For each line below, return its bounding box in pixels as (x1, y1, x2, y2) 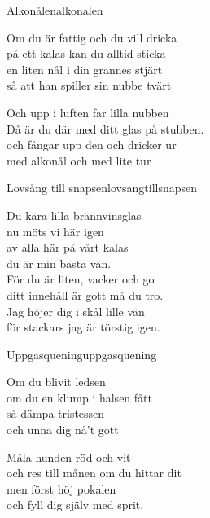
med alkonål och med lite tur (7, 151, 151, 169)
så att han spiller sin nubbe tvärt (7, 77, 172, 94)
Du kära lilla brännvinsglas (7, 206, 142, 223)
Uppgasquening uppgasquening (7, 345, 157, 362)
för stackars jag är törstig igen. (7, 318, 160, 336)
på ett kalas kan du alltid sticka (7, 45, 166, 62)
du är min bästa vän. (7, 254, 112, 271)
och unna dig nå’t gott (7, 421, 119, 438)
